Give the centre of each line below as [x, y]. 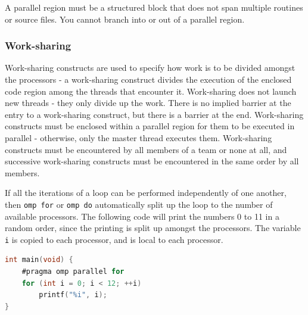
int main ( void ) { [39, 260]
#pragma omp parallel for [73, 272]
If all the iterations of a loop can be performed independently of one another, [146, 193]
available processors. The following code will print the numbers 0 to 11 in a [142, 216]
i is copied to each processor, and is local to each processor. [114, 239]
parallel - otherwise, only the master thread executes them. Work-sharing [139, 137]
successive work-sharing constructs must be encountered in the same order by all [152, 161]
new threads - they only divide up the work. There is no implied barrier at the [148, 103]
